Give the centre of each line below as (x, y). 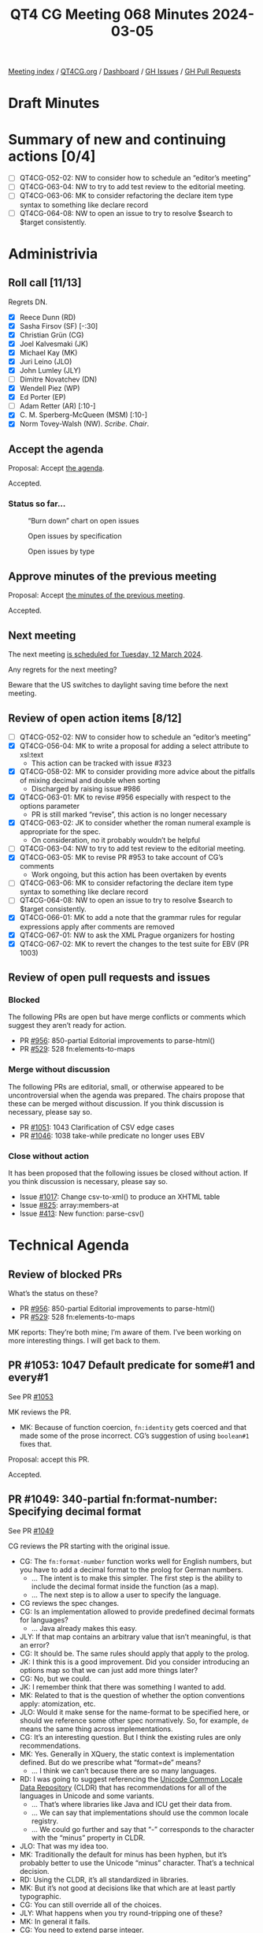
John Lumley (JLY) (50, 370)
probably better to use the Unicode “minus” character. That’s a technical (137, 1863)
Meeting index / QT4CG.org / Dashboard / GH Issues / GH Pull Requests (125, 72)
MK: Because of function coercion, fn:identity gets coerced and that (133, 1427)
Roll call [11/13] (45, 283)
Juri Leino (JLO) (46, 361)
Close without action (48, 1156)
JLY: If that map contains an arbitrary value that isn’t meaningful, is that (135, 1637)
